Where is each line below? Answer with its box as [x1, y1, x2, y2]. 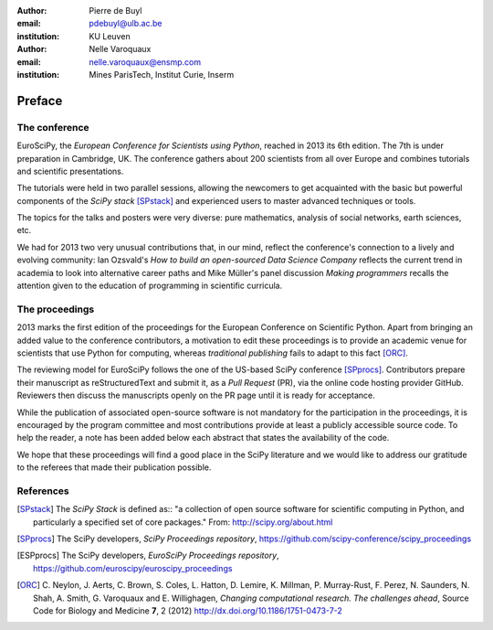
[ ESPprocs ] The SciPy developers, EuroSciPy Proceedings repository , [16, 550, 279, 561]
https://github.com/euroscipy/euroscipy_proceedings [33, 562, 233, 573]
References [16, 485, 69, 497]
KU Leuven [89, 30, 131, 41]
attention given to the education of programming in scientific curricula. [16, 280, 283, 292]
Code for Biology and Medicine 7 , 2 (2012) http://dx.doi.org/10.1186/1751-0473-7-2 [33, 604, 342, 616]
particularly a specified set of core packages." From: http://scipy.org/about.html [33, 517, 333, 528]
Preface [16, 92, 63, 109]
